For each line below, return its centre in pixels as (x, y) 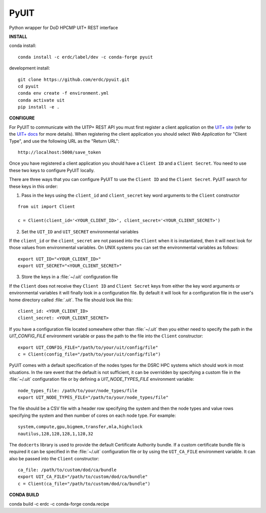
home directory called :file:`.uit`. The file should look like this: (71, 300)
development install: (30, 68)
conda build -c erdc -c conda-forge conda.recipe (59, 504)
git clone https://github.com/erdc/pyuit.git (74, 79)
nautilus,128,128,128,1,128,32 (56, 434)
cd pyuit (28, 86)
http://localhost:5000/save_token (59, 152)
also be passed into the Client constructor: (54, 458)
